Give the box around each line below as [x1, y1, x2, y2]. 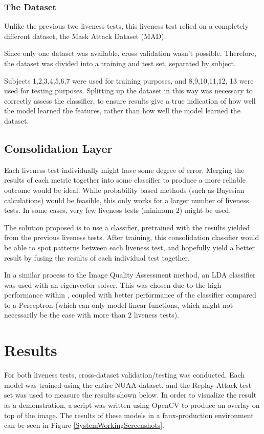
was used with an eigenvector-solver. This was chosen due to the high [4, 279, 222, 290]
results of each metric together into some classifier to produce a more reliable [4, 174, 246, 185]
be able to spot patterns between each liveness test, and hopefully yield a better [4, 242, 255, 252]
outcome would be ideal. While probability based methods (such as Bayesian [4, 184, 245, 195]
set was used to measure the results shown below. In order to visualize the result [4, 389, 257, 400]
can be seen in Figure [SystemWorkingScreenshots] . [4, 420, 164, 430]
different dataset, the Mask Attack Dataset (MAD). [4, 30, 166, 41]
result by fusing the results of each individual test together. [4, 252, 190, 263]
